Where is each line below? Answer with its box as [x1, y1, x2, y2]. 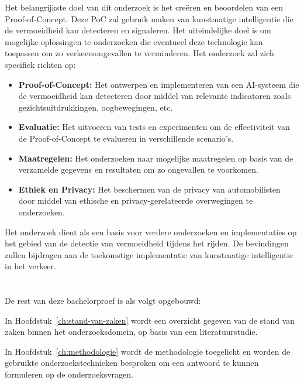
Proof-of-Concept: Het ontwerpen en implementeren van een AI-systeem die [18, 78, 299, 90]
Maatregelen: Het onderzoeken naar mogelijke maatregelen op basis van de [18, 152, 293, 164]
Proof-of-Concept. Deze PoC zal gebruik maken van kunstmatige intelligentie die [5, 12, 293, 25]
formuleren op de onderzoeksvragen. [5, 368, 133, 380]
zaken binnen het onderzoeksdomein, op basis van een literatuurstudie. [5, 325, 258, 338]
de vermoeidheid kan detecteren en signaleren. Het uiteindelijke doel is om [5, 24, 271, 36]
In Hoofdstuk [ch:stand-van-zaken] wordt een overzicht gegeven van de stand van [5, 314, 295, 326]
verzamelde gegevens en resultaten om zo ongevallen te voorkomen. [18, 163, 258, 176]
